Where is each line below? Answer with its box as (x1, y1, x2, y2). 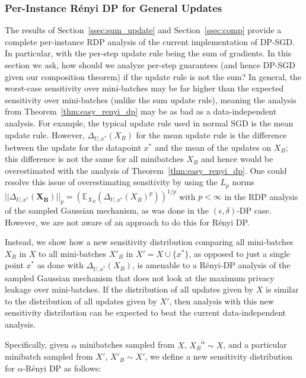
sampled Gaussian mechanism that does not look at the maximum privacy (5, 271, 275, 284)
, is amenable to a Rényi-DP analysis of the (132, 259, 291, 271)
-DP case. (237, 204, 272, 217)
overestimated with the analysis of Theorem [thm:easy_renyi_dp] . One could (5, 164, 287, 176)
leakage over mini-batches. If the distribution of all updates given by (5, 283, 254, 296)
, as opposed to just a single (189, 247, 291, 259)
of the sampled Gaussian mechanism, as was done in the (5, 204, 209, 217)
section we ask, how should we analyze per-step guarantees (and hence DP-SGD (5, 59, 295, 71)
